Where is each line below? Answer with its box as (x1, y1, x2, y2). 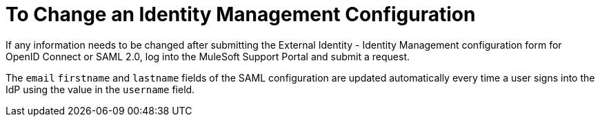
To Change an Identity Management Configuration (6, 3, 476, 26)
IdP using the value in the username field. (6, 83, 195, 95)
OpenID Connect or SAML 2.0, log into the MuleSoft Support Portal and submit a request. (6, 50, 410, 62)
